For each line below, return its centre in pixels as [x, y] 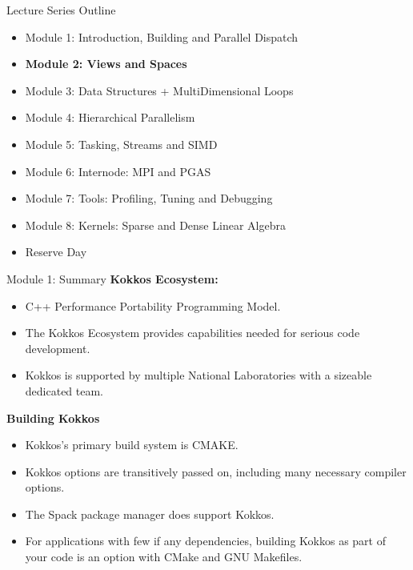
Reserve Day [56, 252]
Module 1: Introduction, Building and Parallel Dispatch [162, 36]
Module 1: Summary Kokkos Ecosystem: [112, 278]
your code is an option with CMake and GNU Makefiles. [164, 557]
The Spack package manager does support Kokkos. [150, 514]
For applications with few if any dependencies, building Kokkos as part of [205, 541]
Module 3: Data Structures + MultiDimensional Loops [159, 90]
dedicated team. [64, 390]
